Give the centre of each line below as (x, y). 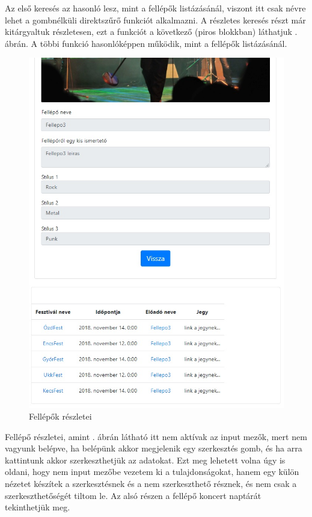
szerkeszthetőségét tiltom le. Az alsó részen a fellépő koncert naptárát (133, 495)
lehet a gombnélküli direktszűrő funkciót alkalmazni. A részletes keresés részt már (155, 20)
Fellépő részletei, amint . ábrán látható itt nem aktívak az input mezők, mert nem (156, 436)
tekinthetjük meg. (38, 507)
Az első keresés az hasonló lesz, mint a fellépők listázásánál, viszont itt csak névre (155, 8)
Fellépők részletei (60, 416)
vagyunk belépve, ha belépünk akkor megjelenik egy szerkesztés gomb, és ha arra (154, 448)
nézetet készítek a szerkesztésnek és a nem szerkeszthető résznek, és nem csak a (151, 484)
